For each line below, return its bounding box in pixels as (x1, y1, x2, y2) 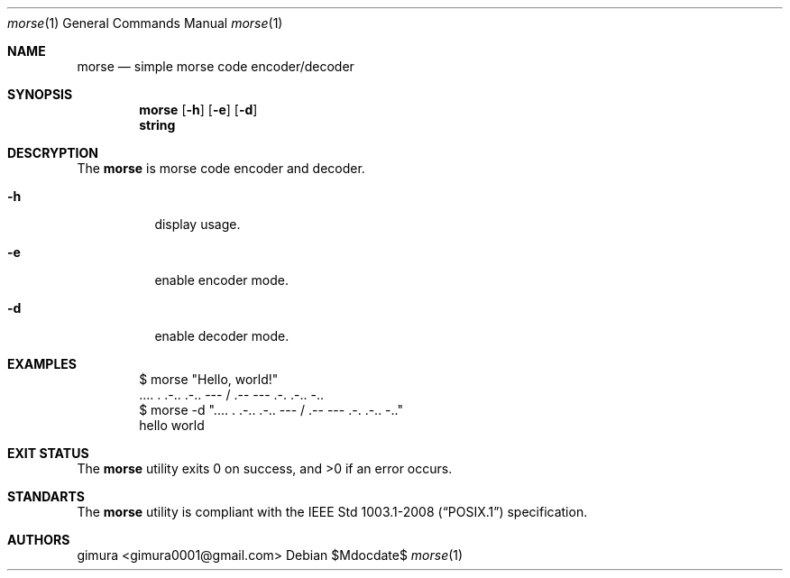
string (139, 117, 176, 133)
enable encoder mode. (154, 272, 289, 288)
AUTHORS (7, 532, 70, 547)
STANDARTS (7, 489, 85, 504)
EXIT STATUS (7, 445, 89, 461)
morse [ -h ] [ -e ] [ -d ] (139, 102, 258, 117)
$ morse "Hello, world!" (139, 372, 279, 387)
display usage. (154, 216, 241, 232)
